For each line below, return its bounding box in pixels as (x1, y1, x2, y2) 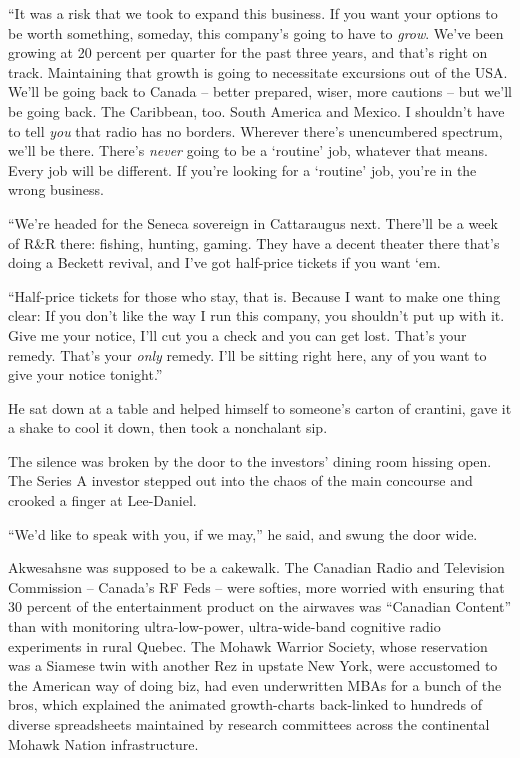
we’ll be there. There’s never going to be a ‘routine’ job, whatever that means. (8, 140, 488, 161)
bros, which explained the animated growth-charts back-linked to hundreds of (8, 694, 483, 715)
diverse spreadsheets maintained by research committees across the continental (8, 714, 490, 734)
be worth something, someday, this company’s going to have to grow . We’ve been (8, 22, 504, 43)
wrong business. (8, 179, 104, 200)
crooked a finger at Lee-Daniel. (8, 490, 197, 511)
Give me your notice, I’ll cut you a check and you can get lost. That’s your (8, 324, 467, 345)
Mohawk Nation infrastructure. (8, 733, 199, 754)
